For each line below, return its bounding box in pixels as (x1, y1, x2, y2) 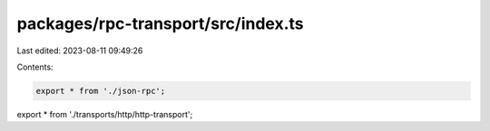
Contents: (16, 61, 54, 72)
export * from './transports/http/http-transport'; (16, 108, 193, 119)
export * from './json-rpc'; (35, 86, 166, 96)
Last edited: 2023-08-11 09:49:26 (16, 45, 143, 56)
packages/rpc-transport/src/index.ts (16, 14, 304, 33)
